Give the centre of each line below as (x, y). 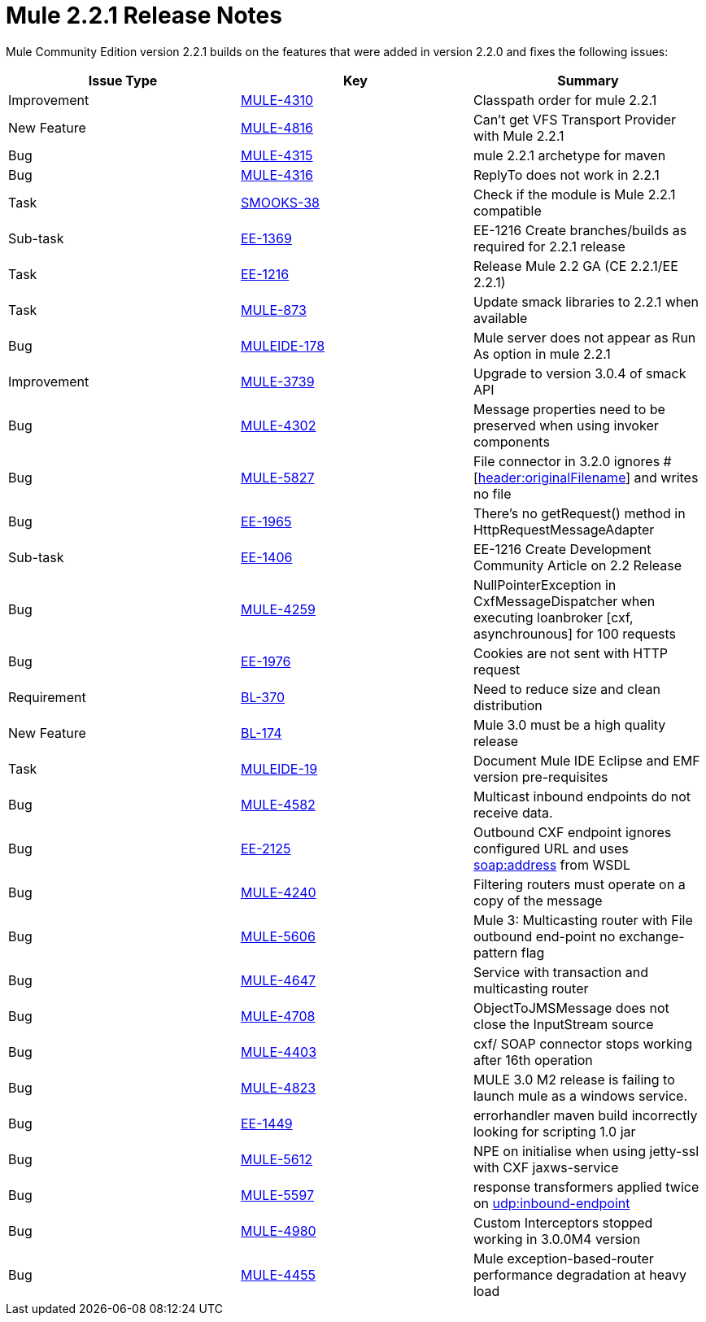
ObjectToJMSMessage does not (571, 1008)
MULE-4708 (278, 1016)
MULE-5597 (277, 1195)
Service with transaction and (560, 972)
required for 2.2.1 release (549, 246)
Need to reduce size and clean (567, 689)
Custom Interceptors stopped (563, 1222)
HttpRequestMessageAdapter (564, 529)
